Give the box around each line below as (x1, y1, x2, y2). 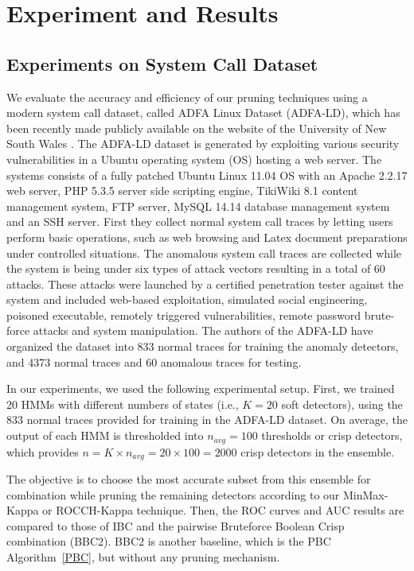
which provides (6, 443, 79, 460)
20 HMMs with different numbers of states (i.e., (6, 395, 239, 412)
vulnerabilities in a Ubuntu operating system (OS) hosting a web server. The (6, 150, 382, 167)
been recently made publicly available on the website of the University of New (6, 119, 387, 136)
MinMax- (343, 486, 389, 503)
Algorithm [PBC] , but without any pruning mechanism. (6, 548, 280, 565)
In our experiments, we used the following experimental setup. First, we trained (6, 380, 395, 397)
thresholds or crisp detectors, (261, 427, 403, 444)
